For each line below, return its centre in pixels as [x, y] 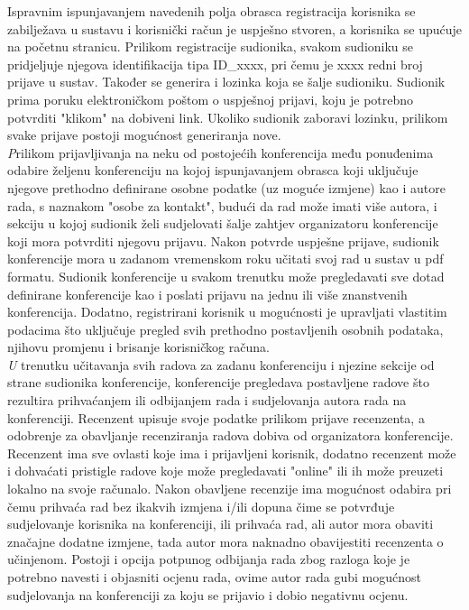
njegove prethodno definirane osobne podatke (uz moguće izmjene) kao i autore [226, 187]
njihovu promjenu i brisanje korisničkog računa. [138, 347]
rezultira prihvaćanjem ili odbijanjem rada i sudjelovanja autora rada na [207, 400]
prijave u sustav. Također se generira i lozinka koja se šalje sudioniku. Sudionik [226, 82]
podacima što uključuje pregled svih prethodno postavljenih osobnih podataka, [225, 329]
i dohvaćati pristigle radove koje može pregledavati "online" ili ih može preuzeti [225, 471]
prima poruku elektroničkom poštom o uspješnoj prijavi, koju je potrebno [211, 99]
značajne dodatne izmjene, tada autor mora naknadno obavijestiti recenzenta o [225, 541]
